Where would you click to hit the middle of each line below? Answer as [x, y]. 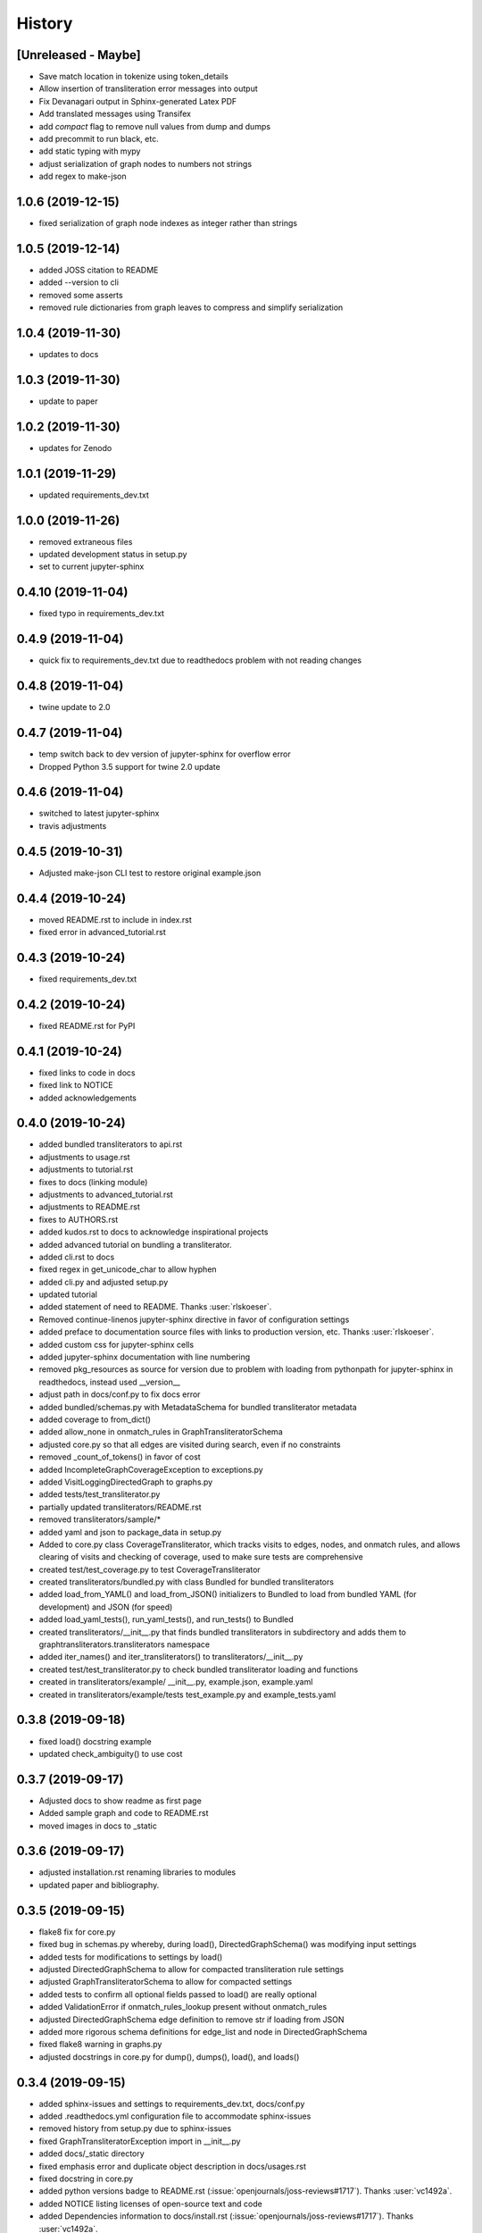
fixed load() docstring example [95, 1741]
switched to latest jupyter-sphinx [99, 814]
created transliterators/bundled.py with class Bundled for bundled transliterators [187, 1582]
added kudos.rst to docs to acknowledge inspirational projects [154, 1232]
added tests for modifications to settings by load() [131, 1957]
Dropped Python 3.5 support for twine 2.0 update [129, 766]
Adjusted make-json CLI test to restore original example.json [150, 873]
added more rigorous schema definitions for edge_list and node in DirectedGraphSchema [203, 2031]
